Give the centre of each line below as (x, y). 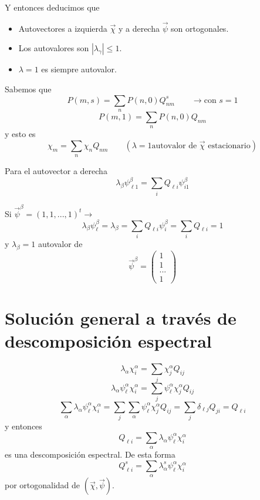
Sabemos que (28, 89)
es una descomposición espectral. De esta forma (90, 454)
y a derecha (139, 28)
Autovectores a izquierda (63, 28)
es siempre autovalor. (79, 69)
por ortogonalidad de (43, 485)
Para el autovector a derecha (56, 171)
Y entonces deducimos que (52, 7)
